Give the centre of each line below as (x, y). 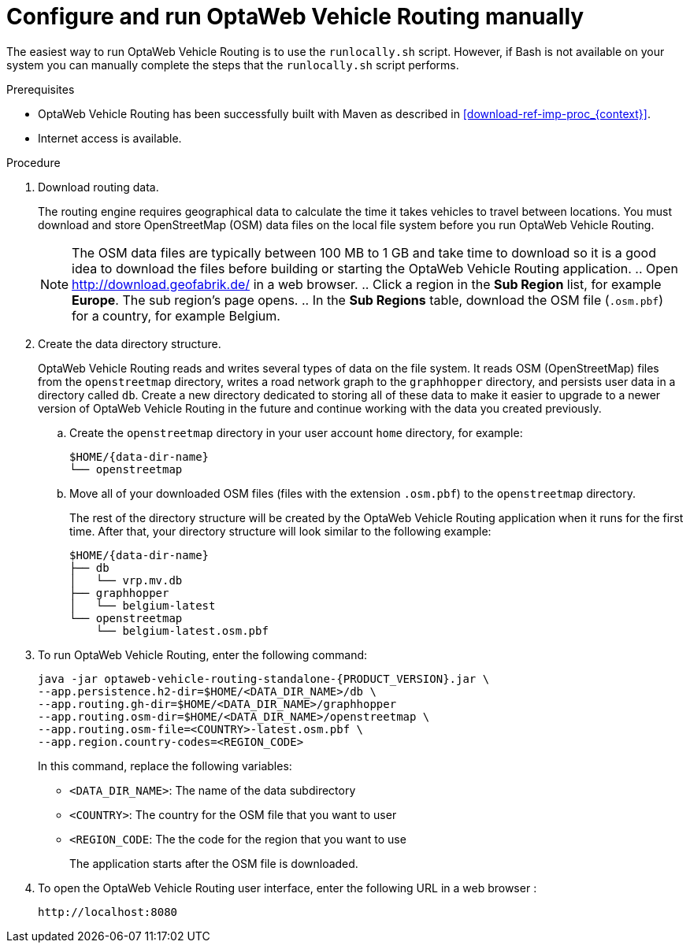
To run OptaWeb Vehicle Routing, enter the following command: (203, 654)
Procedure (33, 162)
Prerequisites (41, 89)
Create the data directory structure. (130, 343)
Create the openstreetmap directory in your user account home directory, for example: (296, 432)
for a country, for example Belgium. (176, 315)
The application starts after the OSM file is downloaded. (214, 863)
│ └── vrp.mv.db (126, 580)
